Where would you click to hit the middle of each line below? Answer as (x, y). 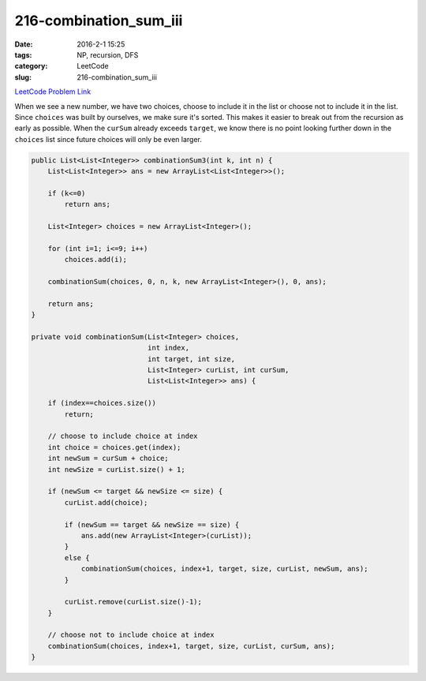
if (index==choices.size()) (102, 403)
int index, (168, 348)
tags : (23, 54)
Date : (24, 44)
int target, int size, (191, 359)
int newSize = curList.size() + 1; (116, 469)
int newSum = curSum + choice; (108, 458)
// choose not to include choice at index (131, 635)
